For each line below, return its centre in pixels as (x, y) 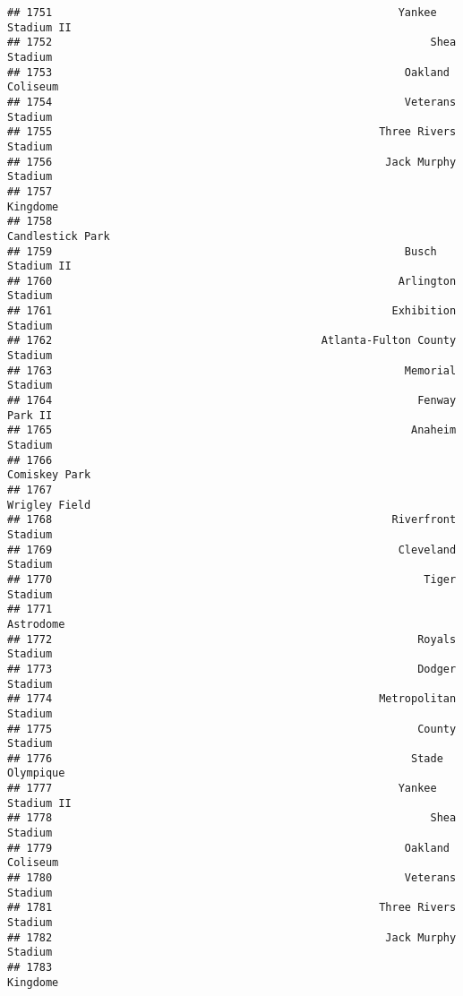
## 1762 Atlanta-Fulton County (232, 341)
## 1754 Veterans (232, 102)
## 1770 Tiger (232, 579)
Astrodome (36, 624)
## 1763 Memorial (232, 370)
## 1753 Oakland (228, 72)
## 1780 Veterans (232, 878)
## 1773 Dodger (232, 669)
